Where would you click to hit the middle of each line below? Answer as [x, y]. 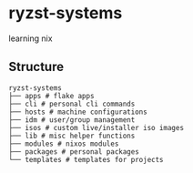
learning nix [30, 38]
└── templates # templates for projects [86, 159]
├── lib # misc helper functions [72, 136]
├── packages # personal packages [74, 152]
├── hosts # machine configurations [78, 112]
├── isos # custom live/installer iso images [96, 127]
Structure [36, 67]
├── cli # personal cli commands [72, 104]
